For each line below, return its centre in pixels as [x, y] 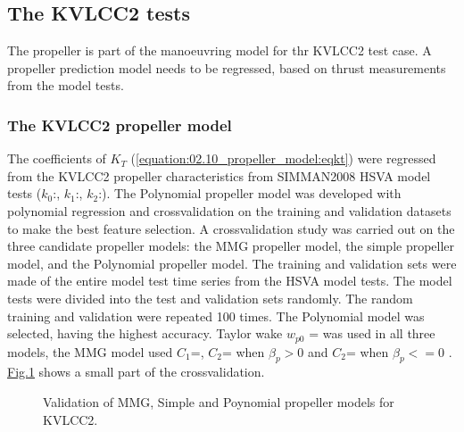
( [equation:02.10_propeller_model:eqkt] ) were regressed [283, 158]
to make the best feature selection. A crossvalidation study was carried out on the [231, 228]
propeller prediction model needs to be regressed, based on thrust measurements [227, 67]
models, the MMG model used [90, 351]
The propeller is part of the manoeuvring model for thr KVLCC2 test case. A [220, 50]
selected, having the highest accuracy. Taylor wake [145, 333]
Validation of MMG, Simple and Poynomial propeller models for [219, 401]
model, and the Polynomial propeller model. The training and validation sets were [232, 263]
